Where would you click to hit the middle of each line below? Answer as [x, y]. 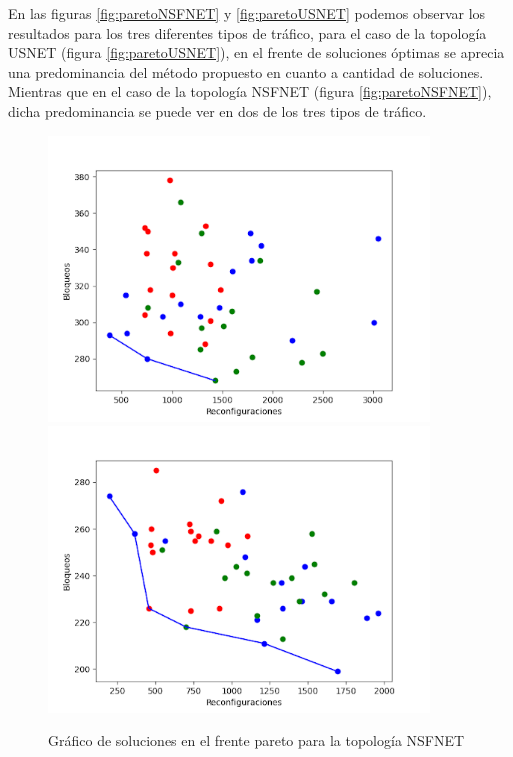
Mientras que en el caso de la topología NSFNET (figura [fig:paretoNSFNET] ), [250, 91]
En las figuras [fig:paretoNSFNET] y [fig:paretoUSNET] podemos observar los [247, 13]
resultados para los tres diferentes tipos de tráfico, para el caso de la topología [247, 32]
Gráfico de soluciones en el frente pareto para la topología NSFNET [256, 740]
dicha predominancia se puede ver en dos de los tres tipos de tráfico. [217, 110]
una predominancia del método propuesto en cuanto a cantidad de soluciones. [246, 71]
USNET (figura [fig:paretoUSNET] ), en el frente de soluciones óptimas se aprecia [256, 52]
